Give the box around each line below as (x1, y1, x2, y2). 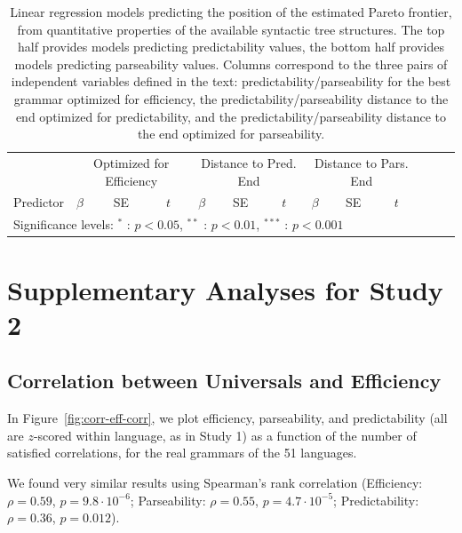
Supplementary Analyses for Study (7, 271, 443, 307)
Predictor (13, 193, 65, 211)
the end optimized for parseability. (137, 124, 325, 143)
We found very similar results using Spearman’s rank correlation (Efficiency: (7, 473, 423, 491)
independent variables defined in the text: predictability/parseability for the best (11, 72, 451, 91)
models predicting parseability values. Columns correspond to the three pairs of (14, 54, 448, 73)
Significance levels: (13, 215, 114, 234)
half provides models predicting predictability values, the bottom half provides (17, 37, 445, 56)
